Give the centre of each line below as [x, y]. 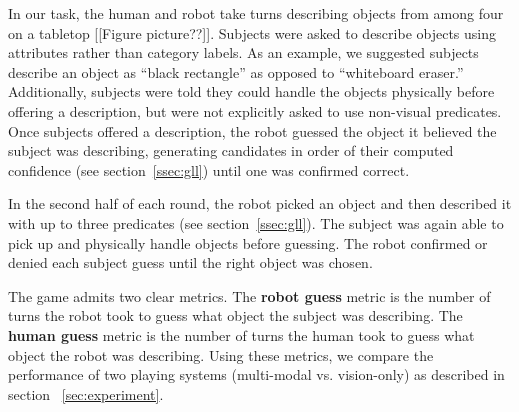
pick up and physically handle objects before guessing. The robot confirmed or [248, 242]
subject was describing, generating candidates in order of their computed [231, 150]
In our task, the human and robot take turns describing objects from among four [256, 13]
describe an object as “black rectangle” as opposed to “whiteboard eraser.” [236, 71]
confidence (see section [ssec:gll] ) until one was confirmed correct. [209, 169]
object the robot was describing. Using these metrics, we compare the [221, 354]
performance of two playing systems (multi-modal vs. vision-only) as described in [256, 374]
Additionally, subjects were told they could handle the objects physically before [251, 91]
